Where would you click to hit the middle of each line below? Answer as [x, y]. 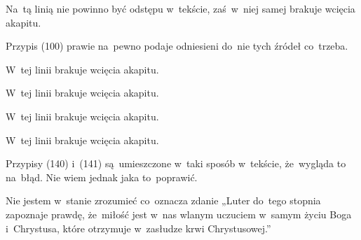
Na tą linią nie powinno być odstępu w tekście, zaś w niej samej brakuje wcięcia [180, 8]
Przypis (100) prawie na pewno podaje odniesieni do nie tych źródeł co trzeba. [177, 46]
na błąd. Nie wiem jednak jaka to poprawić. [102, 177]
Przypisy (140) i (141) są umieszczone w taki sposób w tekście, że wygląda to [176, 163]
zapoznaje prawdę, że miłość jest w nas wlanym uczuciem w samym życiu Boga [179, 214]
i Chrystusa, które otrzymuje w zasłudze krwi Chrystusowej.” [138, 228]
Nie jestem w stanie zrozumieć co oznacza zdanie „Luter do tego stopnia [163, 200]
